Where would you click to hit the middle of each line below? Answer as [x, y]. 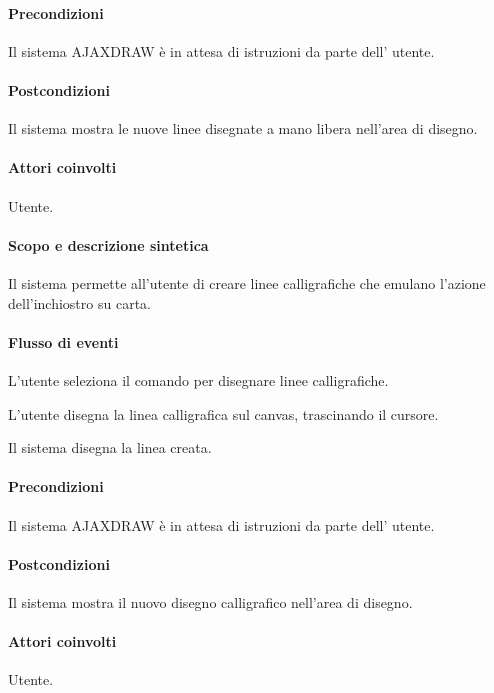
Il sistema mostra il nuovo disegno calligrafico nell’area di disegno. [210, 601]
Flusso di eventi [63, 341]
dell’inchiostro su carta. [79, 302]
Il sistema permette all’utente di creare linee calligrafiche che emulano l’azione [247, 282]
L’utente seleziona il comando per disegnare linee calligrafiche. [198, 379]
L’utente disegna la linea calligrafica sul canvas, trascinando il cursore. [223, 413]
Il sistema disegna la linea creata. [110, 447]
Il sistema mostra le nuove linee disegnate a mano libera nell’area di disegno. [243, 128]
